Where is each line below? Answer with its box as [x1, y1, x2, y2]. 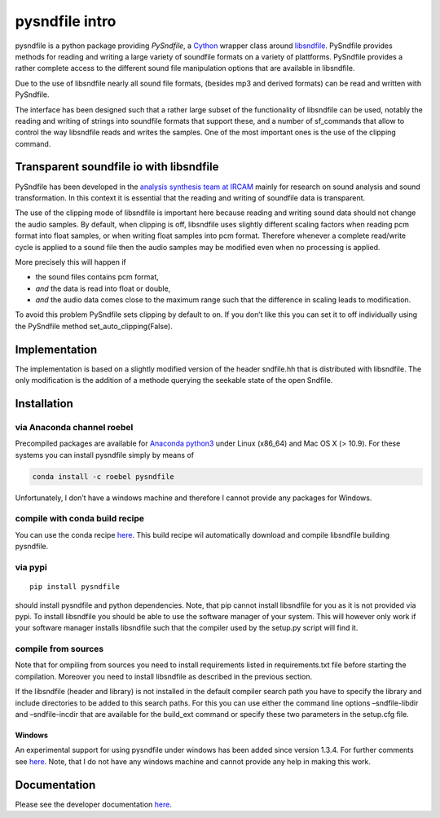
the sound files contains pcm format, [35, 272, 159, 282]
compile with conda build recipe [15, 513, 145, 525]
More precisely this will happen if [15, 257, 126, 266]
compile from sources [15, 644, 104, 655]
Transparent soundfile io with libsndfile [15, 160, 219, 174]
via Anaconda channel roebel [15, 421, 134, 433]
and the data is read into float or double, [35, 284, 171, 293]
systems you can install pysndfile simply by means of [15, 450, 195, 460]
